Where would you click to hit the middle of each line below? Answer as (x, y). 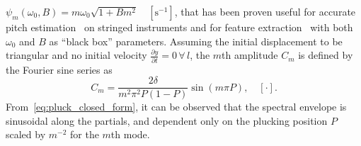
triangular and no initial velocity (76, 55)
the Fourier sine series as (59, 69)
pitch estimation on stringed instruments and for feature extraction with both (179, 27)
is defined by (326, 55)
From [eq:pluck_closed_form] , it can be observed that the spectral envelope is (176, 107)
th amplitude (250, 55)
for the (85, 134)
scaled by (26, 134)
